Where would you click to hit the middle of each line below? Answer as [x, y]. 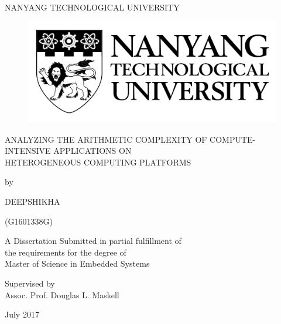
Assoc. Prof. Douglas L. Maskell [62, 294]
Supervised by [30, 283]
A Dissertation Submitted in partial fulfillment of [93, 241]
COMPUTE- [233, 139]
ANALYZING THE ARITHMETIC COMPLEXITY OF [106, 139]
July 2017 [22, 314]
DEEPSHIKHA [32, 201]
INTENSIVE [28, 151]
